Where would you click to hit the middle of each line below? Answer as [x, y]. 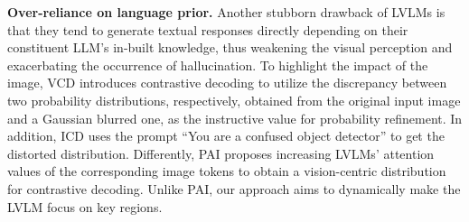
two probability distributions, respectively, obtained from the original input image [234, 100]
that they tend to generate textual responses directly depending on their [208, 29]
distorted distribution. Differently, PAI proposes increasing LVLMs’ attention [221, 153]
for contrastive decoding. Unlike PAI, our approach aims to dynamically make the [234, 188]
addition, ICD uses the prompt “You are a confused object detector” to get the [226, 136]
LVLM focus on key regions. [85, 206]
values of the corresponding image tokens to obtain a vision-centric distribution [227, 171]
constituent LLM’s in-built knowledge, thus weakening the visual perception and [230, 47]
